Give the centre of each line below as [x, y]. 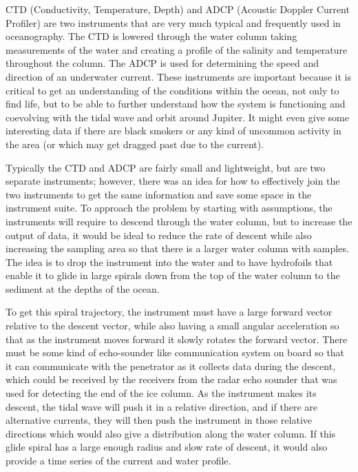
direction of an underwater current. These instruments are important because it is [178, 76]
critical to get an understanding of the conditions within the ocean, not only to [172, 90]
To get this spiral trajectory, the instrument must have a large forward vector [169, 312]
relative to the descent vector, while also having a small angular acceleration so [172, 326]
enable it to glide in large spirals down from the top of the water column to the [173, 275]
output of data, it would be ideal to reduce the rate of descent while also [159, 235]
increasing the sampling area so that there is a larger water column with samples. [177, 248]
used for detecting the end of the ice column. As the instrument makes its [161, 393]
